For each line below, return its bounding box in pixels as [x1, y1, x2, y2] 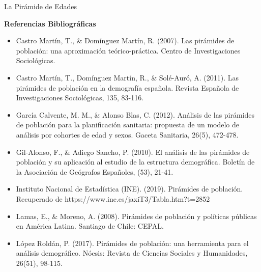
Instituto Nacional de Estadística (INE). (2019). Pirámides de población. [16, 183, 243, 194]
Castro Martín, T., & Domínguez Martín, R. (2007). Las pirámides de [16, 35, 235, 46]
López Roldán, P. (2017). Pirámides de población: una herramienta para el [16, 237, 249, 248]
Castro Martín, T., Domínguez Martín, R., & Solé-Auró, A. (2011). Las [16, 72, 239, 83]
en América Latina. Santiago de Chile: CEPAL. [16, 221, 164, 231]
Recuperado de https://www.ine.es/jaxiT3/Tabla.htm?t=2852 [16, 193, 210, 204]
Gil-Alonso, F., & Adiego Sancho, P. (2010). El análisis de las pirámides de [16, 146, 250, 157]
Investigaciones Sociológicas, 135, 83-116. [16, 92, 144, 103]
